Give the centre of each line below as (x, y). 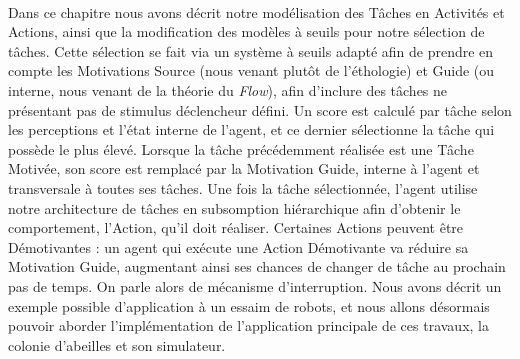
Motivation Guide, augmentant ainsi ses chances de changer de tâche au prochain (257, 266)
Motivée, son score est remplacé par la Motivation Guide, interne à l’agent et (244, 168)
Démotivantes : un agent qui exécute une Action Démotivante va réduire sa (238, 246)
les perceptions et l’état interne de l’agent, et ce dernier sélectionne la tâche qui (251, 129)
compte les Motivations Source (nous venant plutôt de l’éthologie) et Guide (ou (251, 70)
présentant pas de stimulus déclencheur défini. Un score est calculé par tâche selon (260, 109)
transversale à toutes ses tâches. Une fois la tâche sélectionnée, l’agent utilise (243, 187)
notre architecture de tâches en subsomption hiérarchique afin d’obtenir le (234, 207)
